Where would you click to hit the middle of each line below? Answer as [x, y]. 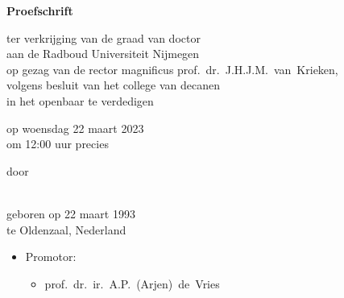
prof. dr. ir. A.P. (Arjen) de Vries [132, 283]
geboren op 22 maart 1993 [71, 213]
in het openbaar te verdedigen [80, 100]
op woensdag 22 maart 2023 [75, 128]
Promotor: [51, 257]
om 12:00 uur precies [58, 144]
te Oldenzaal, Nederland [66, 229]
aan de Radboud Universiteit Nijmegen [103, 54]
